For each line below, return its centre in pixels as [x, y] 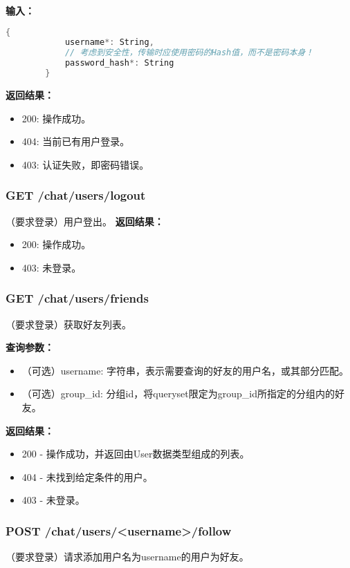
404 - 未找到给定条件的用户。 [87, 476]
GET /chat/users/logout [76, 195]
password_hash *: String [119, 63]
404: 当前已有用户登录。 [76, 141]
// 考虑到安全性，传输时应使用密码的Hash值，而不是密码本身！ [189, 53]
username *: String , [109, 42]
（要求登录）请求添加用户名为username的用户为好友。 [127, 557]
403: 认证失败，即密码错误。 [85, 164]
